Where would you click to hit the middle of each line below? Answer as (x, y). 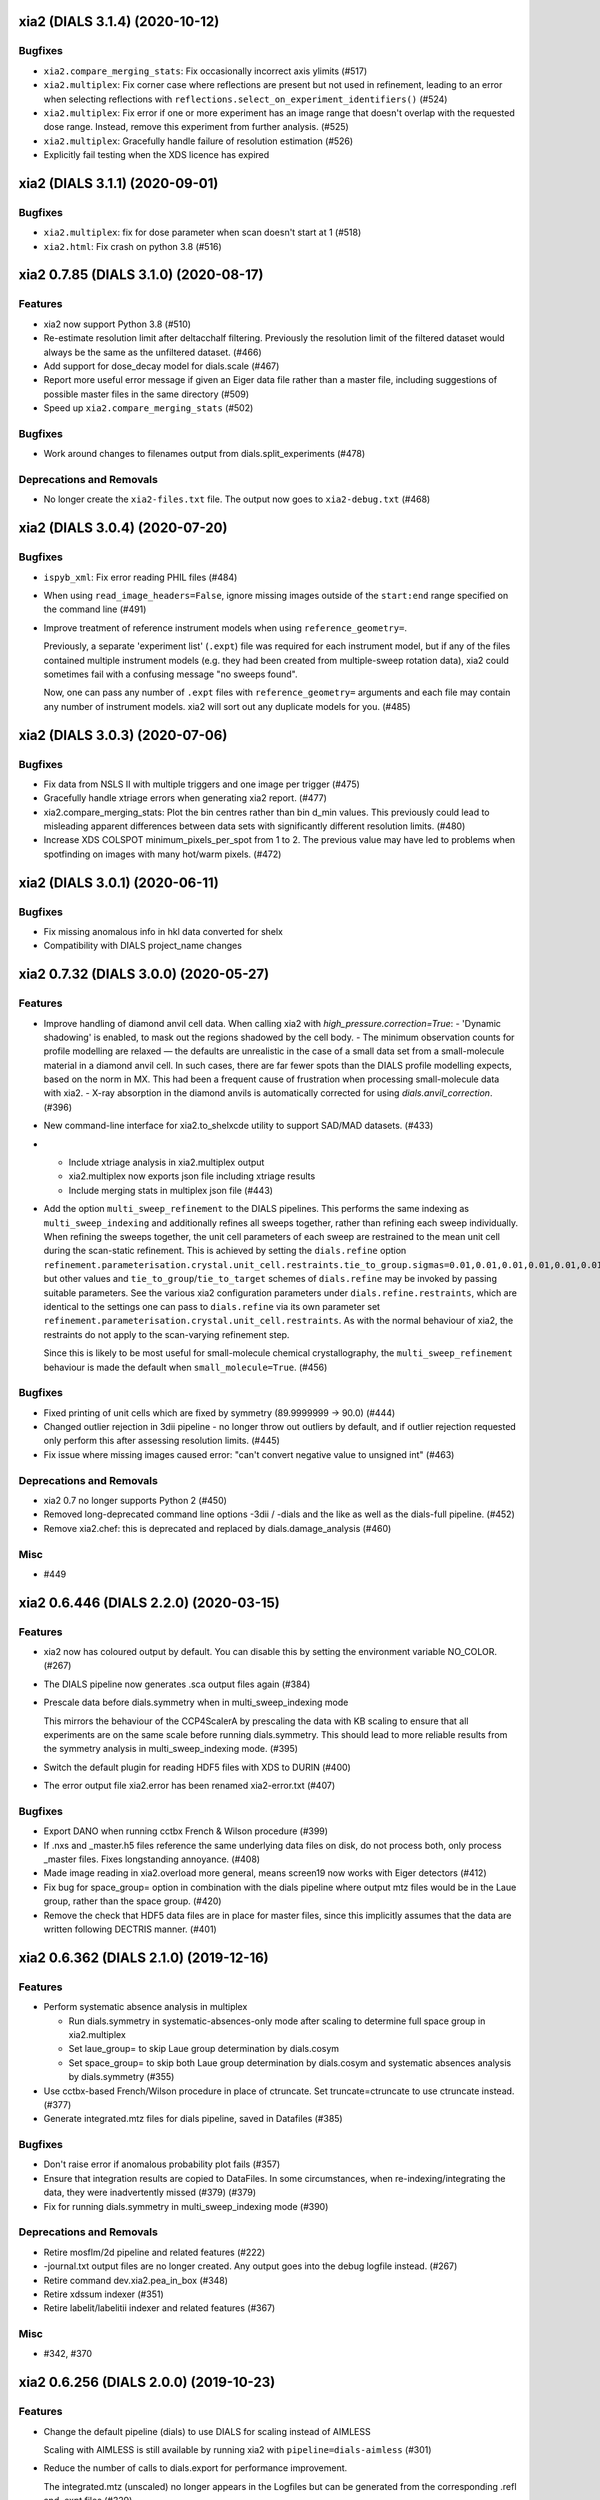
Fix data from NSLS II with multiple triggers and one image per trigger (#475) (201, 784)
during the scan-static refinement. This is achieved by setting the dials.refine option (225, 1251)
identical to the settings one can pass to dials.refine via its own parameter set (211, 1306)
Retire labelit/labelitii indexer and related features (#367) (159, 2308)
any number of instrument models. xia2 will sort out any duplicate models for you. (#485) (227, 706)
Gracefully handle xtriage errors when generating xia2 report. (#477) (185, 798)
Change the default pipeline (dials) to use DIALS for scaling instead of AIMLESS (207, 2431)
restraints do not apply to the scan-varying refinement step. (166, 1334)
